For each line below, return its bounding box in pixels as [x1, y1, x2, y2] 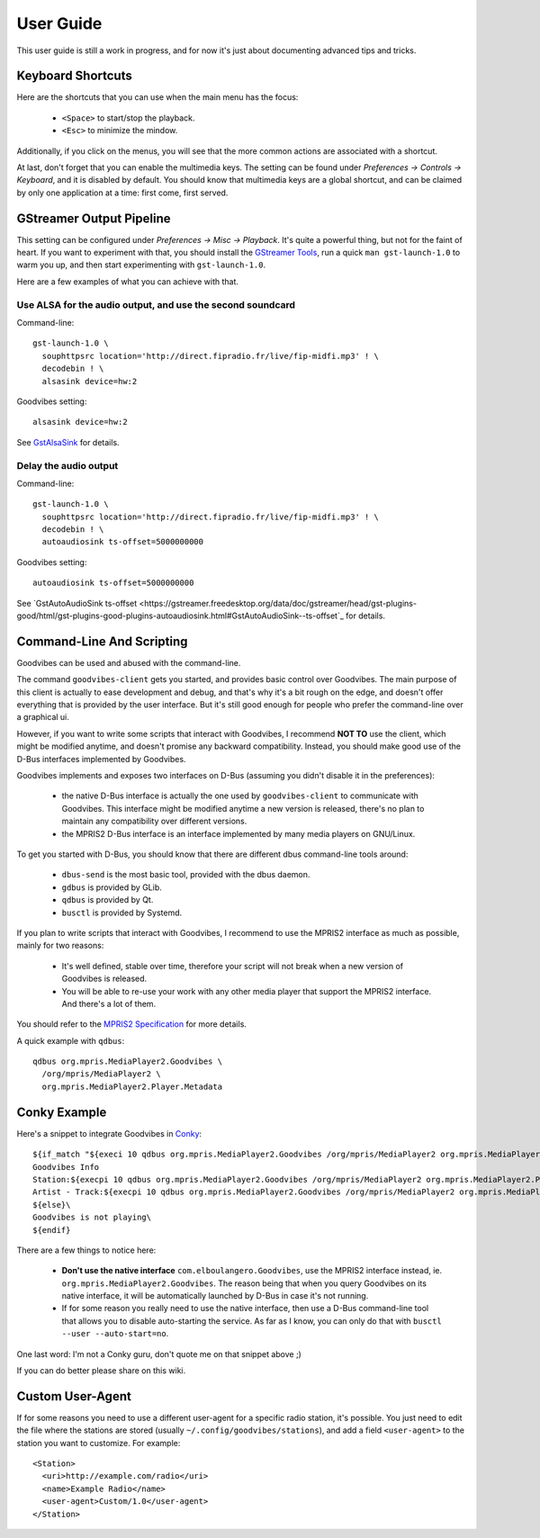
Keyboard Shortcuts [16, 68, 132, 84]
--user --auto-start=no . [61, 1328, 169, 1339]
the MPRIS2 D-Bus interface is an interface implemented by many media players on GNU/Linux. [61, 828, 416, 839]
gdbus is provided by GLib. [61, 882, 162, 893]
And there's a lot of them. [61, 998, 157, 1009]
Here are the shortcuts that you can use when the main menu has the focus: [16, 92, 299, 103]
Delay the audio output [16, 459, 119, 472]
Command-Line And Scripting [16, 634, 188, 649]
